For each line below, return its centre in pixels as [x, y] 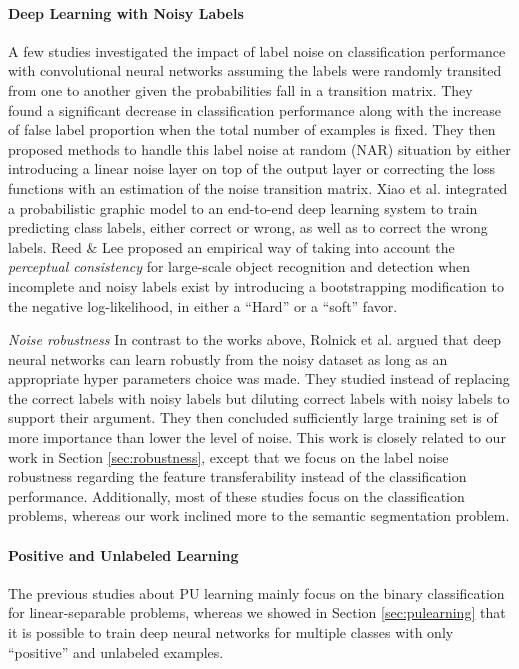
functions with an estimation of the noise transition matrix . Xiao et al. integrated [258, 187]
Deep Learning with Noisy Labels [126, 12]
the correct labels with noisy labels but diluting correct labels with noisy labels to [259, 397]
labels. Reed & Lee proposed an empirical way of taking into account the [231, 246]
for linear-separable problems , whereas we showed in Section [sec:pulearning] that [257, 612]
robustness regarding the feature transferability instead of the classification [237, 476]
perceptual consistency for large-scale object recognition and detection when [239, 266]
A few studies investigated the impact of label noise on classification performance [257, 50]
